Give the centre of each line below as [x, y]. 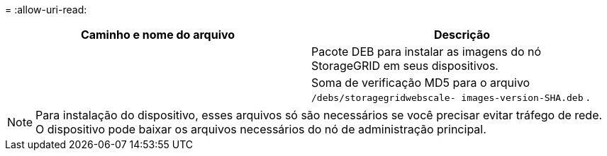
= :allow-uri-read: [46, 10]
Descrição [462, 35]
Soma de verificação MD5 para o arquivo [421, 83]
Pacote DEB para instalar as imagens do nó [427, 52]
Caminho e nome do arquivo [158, 35]
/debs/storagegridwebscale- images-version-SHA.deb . [451, 97]
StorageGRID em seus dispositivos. [405, 66]
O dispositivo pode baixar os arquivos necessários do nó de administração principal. [261, 129]
